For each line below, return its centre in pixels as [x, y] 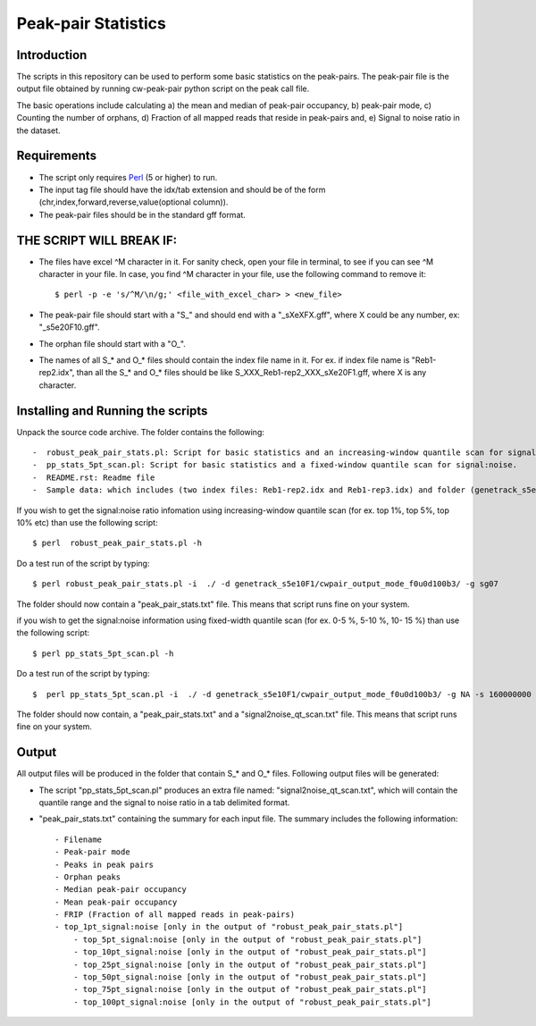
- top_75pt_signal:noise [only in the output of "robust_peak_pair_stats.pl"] [250, 989]
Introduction [52, 55]
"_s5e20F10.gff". [69, 327]
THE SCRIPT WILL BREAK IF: [97, 240]
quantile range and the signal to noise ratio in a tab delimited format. [164, 802]
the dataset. [39, 130]
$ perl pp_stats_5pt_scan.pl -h [103, 653]
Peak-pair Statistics [92, 23]
